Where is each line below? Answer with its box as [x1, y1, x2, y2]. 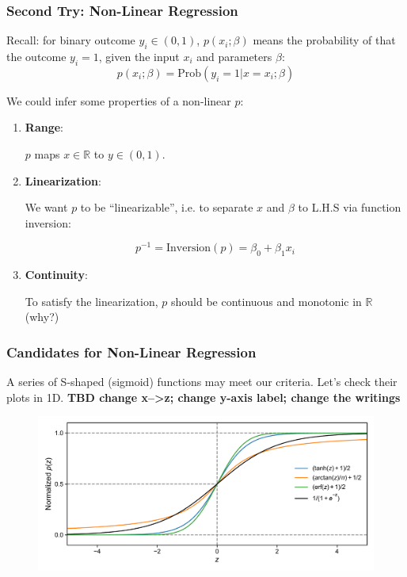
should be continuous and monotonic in [170, 292, 362, 309]
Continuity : [25, 266, 88, 283]
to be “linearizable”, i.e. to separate [80, 199, 253, 216]
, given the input [98, 48, 180, 65]
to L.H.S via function [298, 199, 401, 216]
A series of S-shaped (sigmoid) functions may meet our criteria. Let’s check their [6, 373, 397, 390]
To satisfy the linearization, [25, 292, 158, 309]
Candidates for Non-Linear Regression [6, 342, 257, 361]
